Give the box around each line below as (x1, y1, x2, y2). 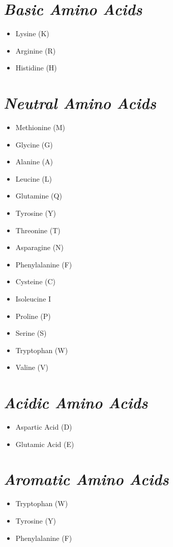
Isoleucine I (15, 293, 51, 304)
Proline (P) (15, 310, 51, 321)
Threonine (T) (15, 225, 61, 235)
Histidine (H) (15, 62, 57, 73)
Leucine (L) (15, 173, 52, 184)
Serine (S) (15, 328, 47, 338)
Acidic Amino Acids (4, 392, 148, 413)
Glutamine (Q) (15, 190, 62, 201)
